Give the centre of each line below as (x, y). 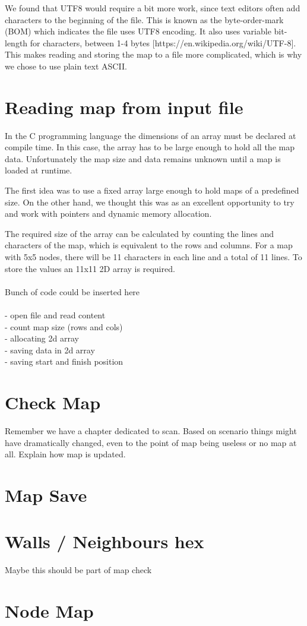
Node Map (49, 611)
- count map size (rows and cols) (64, 326)
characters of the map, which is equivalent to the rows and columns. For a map (149, 245)
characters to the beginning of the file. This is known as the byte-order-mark (144, 19)
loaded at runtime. (39, 170)
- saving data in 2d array (50, 350)
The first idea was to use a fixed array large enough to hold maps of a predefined (152, 190)
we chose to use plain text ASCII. (66, 66)
